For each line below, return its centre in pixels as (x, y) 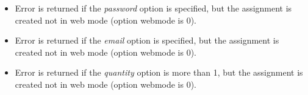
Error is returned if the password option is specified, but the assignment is (153, 8)
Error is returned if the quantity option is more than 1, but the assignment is (159, 72)
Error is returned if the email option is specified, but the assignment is (147, 40)
